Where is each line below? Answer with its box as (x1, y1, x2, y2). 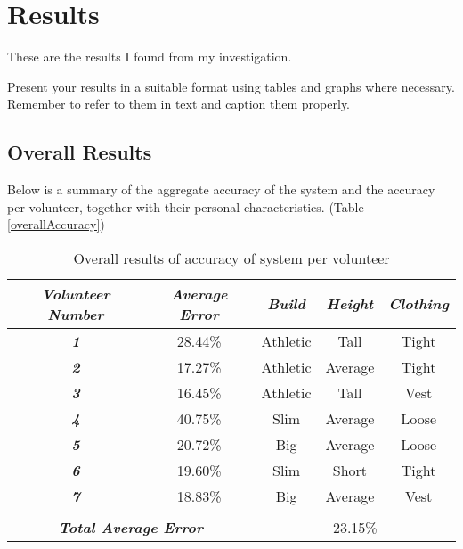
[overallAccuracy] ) (7, 215, 105, 234)
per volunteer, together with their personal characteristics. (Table (7, 197, 364, 216)
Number (47, 303, 104, 324)
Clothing (388, 293, 449, 315)
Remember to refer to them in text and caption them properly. (7, 94, 350, 113)
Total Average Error (58, 516, 204, 537)
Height (326, 293, 374, 315)
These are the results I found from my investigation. (7, 47, 292, 66)
